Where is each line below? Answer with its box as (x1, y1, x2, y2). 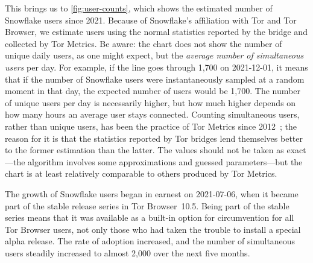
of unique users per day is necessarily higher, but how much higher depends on (5, 96, 296, 109)
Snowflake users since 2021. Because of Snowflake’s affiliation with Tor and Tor (5, 13, 297, 26)
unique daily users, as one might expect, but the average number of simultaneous (5, 49, 304, 62)
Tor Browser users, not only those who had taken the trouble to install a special (5, 223, 301, 235)
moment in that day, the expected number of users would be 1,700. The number (5, 84, 300, 97)
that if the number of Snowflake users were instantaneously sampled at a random (5, 72, 305, 85)
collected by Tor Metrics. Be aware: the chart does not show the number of (5, 37, 282, 49)
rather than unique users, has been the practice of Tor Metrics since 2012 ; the (5, 119, 297, 132)
